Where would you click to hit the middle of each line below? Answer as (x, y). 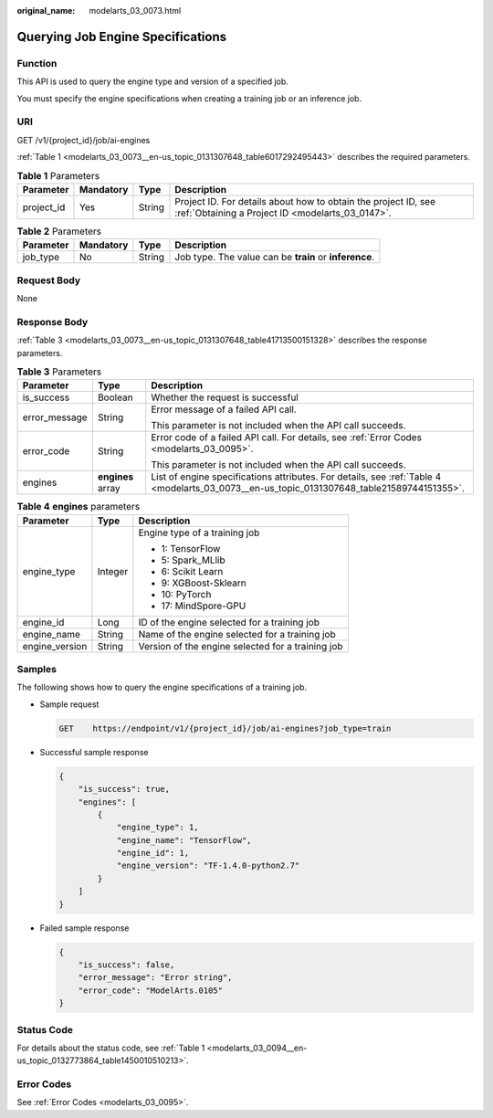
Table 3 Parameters (59, 372)
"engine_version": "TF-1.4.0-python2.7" (208, 866)
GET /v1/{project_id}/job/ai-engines (84, 140)
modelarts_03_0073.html (135, 11)
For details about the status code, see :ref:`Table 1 (111, 1048)
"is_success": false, (126, 965)
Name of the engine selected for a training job (237, 634)
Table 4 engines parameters (79, 507)
